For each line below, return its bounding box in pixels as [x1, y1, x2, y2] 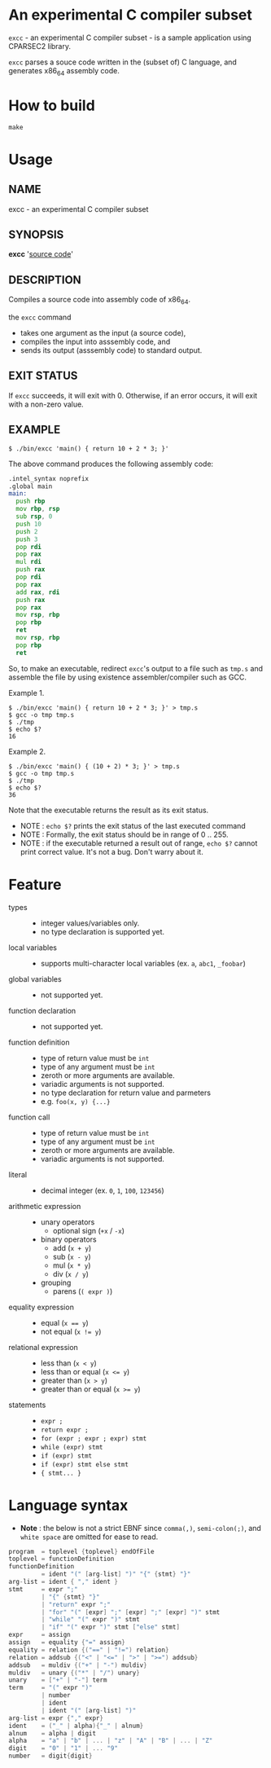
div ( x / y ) [52, 1269, 90, 1278]
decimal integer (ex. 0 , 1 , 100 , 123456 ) [40, 1185, 164, 1195]
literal [8, 1169, 27, 1179]
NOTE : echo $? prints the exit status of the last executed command [20, 820, 246, 830]
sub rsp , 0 [15, 512, 53, 521]
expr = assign [8, 1631, 71, 1639]
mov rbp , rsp [15, 505, 60, 513]
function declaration [8, 1005, 76, 1015]
